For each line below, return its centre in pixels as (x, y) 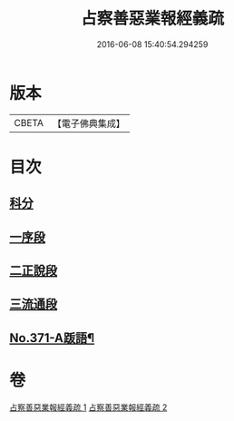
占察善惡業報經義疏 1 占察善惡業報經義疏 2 (88, 407)
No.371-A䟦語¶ (52, 338)
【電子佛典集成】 (88, 123)
